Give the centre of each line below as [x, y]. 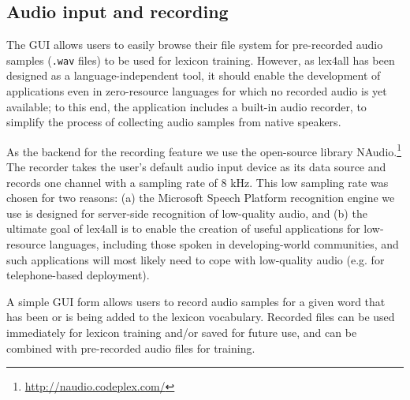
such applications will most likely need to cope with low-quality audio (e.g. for [196, 259]
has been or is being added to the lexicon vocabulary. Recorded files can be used [201, 317]
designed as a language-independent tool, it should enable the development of [194, 75]
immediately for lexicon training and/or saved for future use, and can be [182, 333]
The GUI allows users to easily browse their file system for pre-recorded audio [195, 45]
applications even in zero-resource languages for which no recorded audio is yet [197, 91]
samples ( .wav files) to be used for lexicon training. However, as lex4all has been [201, 60]
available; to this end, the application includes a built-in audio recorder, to [186, 106]
